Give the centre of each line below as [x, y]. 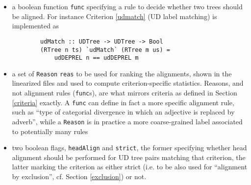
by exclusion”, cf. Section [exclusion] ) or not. [79, 176]
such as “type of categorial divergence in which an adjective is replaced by [123, 112]
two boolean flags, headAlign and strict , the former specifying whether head [129, 148]
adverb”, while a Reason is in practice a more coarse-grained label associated [127, 121]
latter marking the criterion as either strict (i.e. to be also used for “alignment [130, 167]
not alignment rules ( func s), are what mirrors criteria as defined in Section [125, 93]
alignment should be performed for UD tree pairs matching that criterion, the [129, 157]
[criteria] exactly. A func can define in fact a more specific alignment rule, [123, 102]
